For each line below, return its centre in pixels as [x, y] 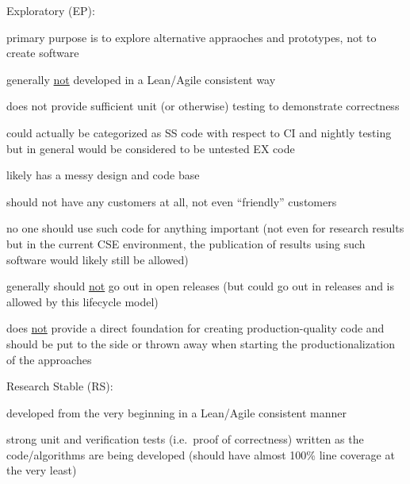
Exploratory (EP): [51, 10]
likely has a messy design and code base [103, 175]
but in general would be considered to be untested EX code [151, 148]
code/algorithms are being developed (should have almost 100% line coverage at [201, 454]
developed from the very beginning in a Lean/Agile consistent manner [177, 412]
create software [43, 53]
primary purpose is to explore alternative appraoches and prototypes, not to [192, 37]
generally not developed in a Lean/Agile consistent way [141, 79]
